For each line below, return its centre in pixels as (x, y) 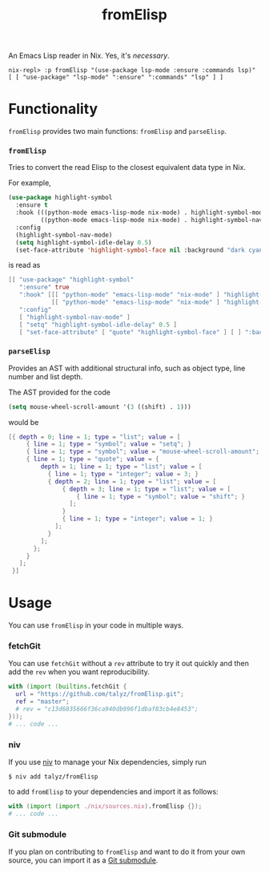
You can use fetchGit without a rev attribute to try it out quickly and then (129, 664)
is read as (24, 265)
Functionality (53, 109)
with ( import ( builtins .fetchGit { (68, 687)
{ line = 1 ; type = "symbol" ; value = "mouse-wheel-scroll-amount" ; (143, 452)
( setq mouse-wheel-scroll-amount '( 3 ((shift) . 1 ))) (100, 406)
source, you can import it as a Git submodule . (83, 860)
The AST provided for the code (59, 392)
